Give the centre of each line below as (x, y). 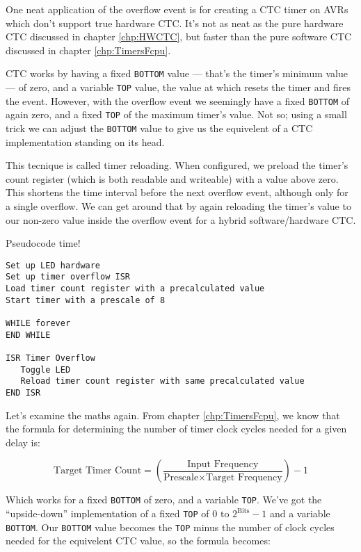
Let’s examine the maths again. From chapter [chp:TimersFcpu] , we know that (173, 415)
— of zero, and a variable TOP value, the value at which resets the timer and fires (178, 87)
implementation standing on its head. (85, 141)
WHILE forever (38, 324)
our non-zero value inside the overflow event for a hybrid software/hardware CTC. (181, 219)
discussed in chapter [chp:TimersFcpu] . (88, 50)
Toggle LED (46, 370)
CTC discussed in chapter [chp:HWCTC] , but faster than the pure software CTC (179, 36)
